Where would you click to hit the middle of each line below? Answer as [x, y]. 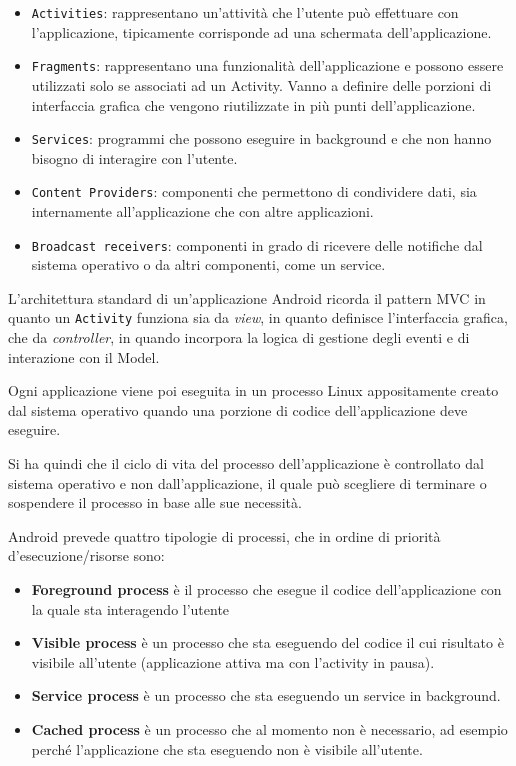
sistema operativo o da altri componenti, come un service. [208, 264]
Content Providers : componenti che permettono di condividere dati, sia [254, 191]
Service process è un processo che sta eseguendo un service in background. [266, 695]
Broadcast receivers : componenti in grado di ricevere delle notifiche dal [257, 244]
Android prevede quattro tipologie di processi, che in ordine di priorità [224, 535]
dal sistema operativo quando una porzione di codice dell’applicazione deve [238, 409]
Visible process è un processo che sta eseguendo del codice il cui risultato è [267, 642]
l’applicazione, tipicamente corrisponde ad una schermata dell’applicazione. [261, 31]
